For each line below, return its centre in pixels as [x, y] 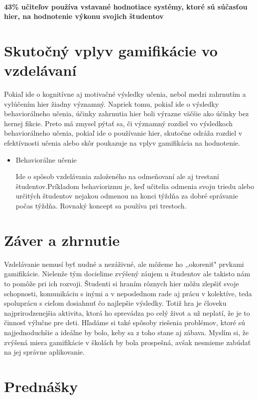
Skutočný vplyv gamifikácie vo [111, 50]
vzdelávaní [40, 70]
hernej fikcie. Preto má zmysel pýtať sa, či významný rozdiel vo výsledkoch [119, 123]
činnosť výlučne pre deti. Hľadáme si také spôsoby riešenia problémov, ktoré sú [125, 322]
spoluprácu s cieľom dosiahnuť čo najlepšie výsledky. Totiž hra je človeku [115, 303]
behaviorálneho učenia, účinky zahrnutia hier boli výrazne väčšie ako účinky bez [127, 113]
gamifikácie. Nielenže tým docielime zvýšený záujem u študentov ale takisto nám [127, 274]
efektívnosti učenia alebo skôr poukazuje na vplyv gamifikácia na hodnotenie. [122, 143]
